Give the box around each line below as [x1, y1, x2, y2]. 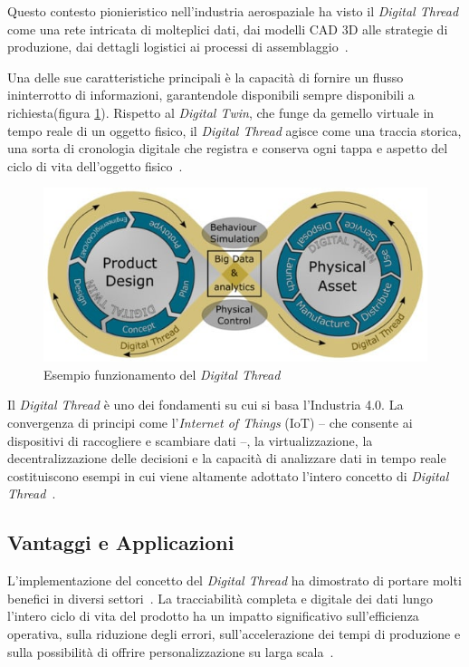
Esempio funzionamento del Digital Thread [43, 364, 281, 383]
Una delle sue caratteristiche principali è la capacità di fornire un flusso [7, 67, 404, 86]
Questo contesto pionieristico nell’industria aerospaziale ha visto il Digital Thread [7, 2, 459, 20]
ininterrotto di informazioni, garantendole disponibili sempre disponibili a [7, 85, 415, 104]
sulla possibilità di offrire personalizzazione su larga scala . [7, 642, 334, 661]
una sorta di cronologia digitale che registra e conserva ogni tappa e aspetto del [7, 139, 448, 158]
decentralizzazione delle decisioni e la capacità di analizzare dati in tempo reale [7, 449, 446, 468]
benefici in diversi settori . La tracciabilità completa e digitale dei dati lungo [7, 588, 433, 607]
